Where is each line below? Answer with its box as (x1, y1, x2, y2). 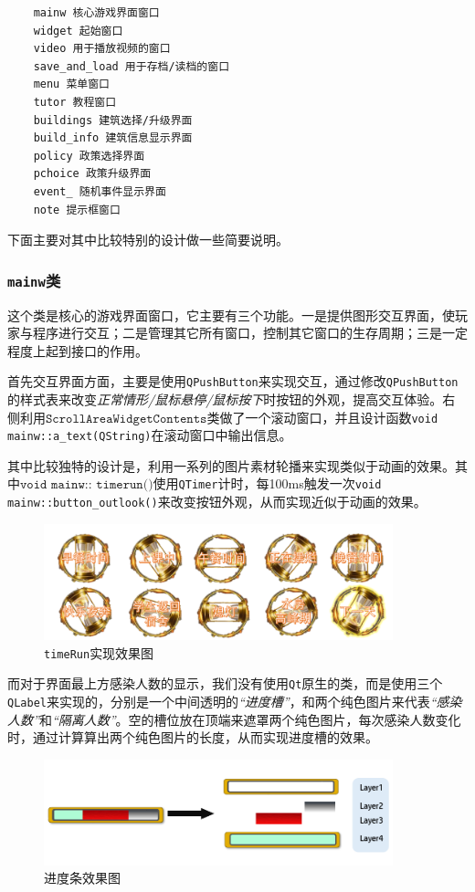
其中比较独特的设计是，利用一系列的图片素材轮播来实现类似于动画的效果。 (7, 456, 455, 475)
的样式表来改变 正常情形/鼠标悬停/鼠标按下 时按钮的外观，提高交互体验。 (7, 389, 443, 408)
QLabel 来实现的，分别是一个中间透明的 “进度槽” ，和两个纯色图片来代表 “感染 (7, 691, 462, 710)
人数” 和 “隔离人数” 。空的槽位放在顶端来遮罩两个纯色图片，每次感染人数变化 (7, 709, 461, 729)
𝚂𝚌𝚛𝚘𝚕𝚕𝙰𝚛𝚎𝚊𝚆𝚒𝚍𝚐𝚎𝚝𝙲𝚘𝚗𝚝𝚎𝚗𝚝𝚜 (46, 412, 207, 425)
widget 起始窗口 (33, 24, 123, 37)
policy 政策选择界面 (33, 149, 145, 163)
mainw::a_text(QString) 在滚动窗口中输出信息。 (7, 425, 292, 445)
